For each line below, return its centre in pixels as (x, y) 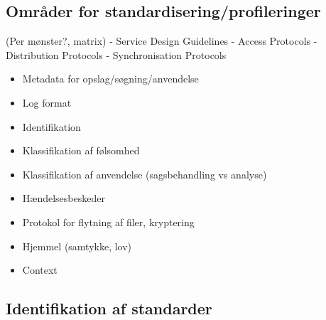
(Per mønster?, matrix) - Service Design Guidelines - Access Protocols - (162, 41)
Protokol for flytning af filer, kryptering (108, 222)
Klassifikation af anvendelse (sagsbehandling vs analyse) (145, 174)
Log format (47, 102)
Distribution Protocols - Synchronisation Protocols (116, 54)
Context (40, 270)
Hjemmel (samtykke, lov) (77, 246)
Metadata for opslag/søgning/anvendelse (110, 79)
